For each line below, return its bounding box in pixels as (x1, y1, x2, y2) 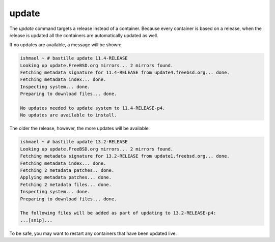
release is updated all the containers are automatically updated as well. (9, 32, 158, 38)
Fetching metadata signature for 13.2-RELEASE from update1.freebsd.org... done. (20, 153, 230, 159)
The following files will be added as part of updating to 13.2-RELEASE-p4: (20, 210, 216, 216)
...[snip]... (20, 217, 53, 223)
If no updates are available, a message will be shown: (9, 42, 122, 48)
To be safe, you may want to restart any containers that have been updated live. (9, 230, 177, 236)
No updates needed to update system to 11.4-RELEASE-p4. (20, 105, 166, 111)
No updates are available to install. (20, 112, 117, 118)
